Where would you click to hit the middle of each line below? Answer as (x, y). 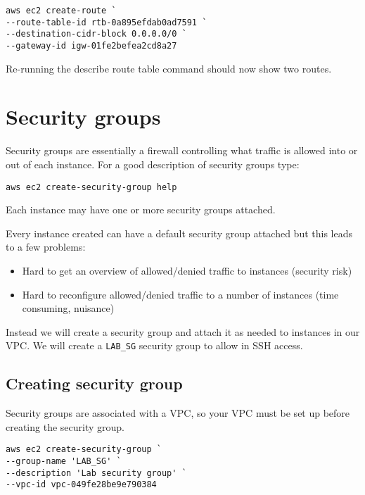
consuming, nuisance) (68, 308)
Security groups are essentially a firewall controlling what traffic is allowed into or (182, 150)
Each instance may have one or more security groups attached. (141, 209)
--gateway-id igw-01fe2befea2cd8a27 (91, 45)
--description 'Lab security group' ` (96, 473)
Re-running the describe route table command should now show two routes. (169, 68)
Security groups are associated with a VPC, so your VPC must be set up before (178, 413)
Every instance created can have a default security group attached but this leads (179, 233)
